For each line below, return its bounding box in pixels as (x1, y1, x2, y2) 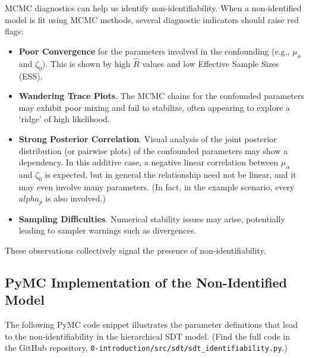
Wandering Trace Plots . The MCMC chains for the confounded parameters (18, 89, 305, 102)
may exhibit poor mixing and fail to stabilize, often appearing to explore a (18, 101, 290, 113)
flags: (5, 25, 24, 37)
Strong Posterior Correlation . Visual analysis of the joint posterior (18, 132, 277, 145)
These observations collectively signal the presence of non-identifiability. (5, 244, 266, 256)
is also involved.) (45, 192, 106, 204)
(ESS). (18, 69, 43, 82)
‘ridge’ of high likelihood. (18, 113, 110, 125)
